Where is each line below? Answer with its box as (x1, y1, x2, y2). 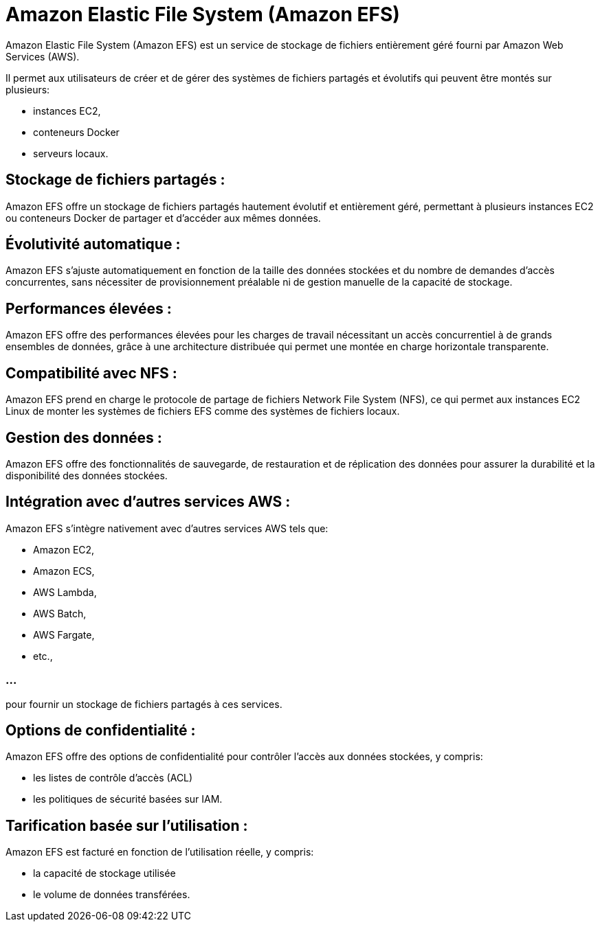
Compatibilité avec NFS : (5, 364, 177, 382)
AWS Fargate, (33, 628, 95, 641)
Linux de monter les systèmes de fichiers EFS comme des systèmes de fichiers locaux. (5, 405, 400, 417)
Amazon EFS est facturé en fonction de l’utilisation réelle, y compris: (5, 846, 314, 858)
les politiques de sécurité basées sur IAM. (33, 793, 223, 805)
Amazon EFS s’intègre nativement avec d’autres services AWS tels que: (5, 522, 329, 534)
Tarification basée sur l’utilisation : (5, 816, 248, 834)
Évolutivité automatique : (5, 236, 181, 253)
